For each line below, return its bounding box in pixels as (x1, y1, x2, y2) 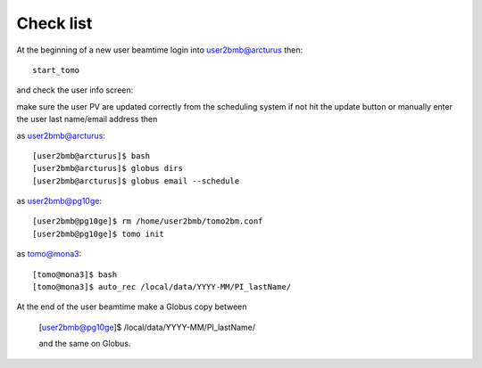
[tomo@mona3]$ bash (32, 269, 118, 280)
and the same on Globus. (38, 339, 131, 349)
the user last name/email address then (16, 114, 158, 125)
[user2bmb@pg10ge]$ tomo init (32, 228, 165, 239)
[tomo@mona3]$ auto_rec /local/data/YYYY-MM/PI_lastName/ (32, 282, 292, 292)
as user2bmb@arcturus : (16, 130, 106, 141)
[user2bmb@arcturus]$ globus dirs (32, 163, 183, 174)
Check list (16, 13, 93, 33)
